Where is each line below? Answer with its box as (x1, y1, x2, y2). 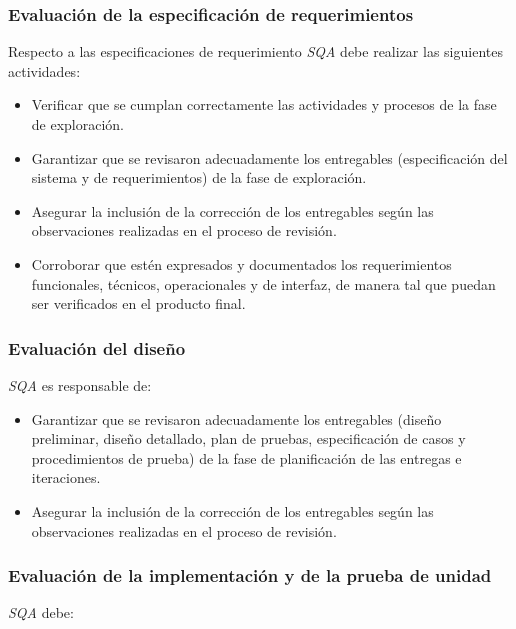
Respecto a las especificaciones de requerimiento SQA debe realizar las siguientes (8, 41, 503, 62)
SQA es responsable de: (8, 374, 152, 395)
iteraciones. (31, 467, 101, 488)
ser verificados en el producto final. (31, 293, 246, 314)
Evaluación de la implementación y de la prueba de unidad (8, 563, 492, 588)
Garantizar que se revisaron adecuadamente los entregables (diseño (31, 408, 442, 429)
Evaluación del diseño (8, 335, 186, 360)
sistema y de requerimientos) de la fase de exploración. (31, 167, 367, 188)
